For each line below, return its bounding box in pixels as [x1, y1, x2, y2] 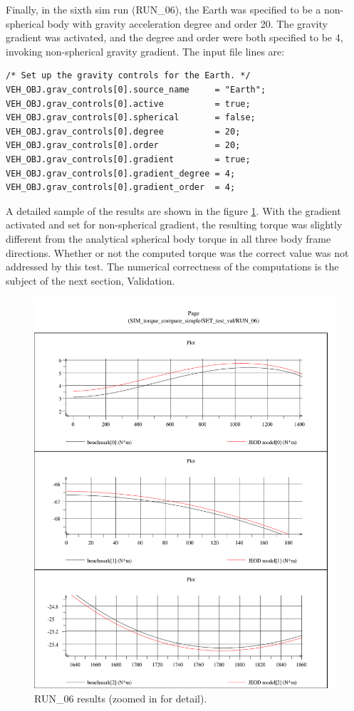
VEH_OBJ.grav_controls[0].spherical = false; [6, 112, 256, 123]
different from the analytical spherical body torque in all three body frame [6, 231, 331, 246]
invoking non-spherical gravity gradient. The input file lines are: [6, 43, 285, 58]
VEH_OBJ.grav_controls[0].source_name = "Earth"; [6, 84, 266, 95]
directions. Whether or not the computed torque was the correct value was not [6, 245, 349, 260]
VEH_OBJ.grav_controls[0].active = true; [6, 98, 251, 109]
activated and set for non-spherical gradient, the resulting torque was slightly [6, 217, 343, 232]
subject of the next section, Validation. [6, 273, 175, 288]
